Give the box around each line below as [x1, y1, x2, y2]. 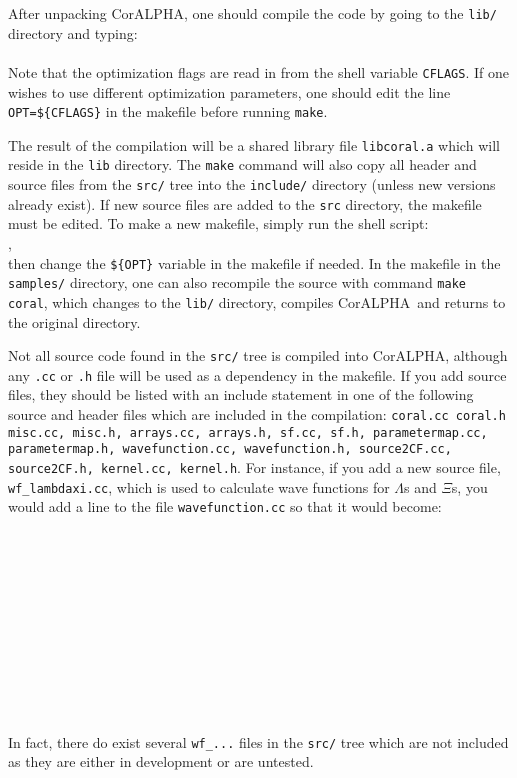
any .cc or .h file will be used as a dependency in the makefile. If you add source [8, 364, 507, 385]
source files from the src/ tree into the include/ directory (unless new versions [8, 174, 496, 195]
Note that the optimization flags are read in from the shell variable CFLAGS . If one [8, 61, 509, 82]
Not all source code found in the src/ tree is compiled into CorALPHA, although [8, 345, 508, 366]
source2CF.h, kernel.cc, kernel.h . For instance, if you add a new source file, [8, 457, 501, 477]
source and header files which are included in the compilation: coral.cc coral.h [8, 404, 506, 425]
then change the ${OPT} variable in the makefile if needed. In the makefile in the [8, 252, 501, 273]
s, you [451, 476, 488, 497]
